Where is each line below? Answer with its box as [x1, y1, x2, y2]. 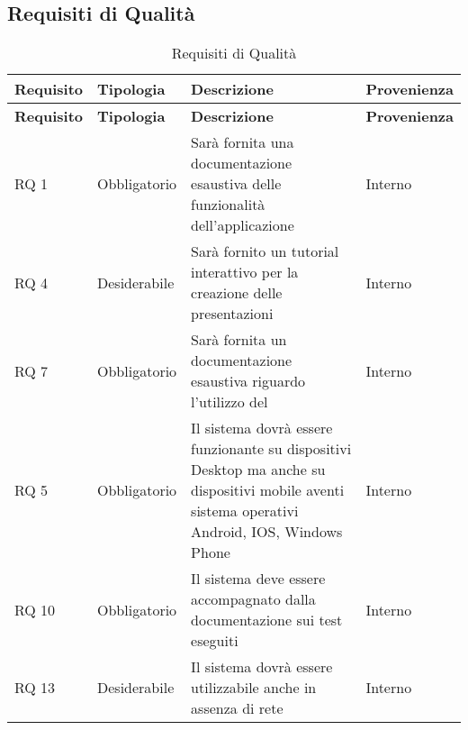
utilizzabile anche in [191, 677, 317, 698]
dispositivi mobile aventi [191, 479, 345, 501]
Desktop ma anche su [191, 459, 326, 480]
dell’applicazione [191, 214, 294, 236]
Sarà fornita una [191, 132, 294, 153]
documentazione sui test [191, 609, 343, 631]
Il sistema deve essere [191, 568, 326, 589]
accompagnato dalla [191, 589, 316, 610]
